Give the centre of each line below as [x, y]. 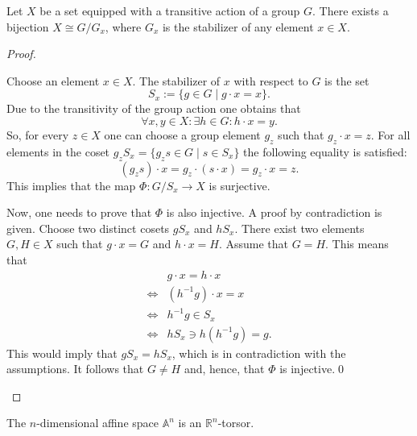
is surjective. [239, 185]
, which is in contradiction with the [259, 353]
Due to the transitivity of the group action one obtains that [154, 108]
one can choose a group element [182, 134]
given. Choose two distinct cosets [88, 228]
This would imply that [62, 353]
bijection [28, 26]
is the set [347, 80]
